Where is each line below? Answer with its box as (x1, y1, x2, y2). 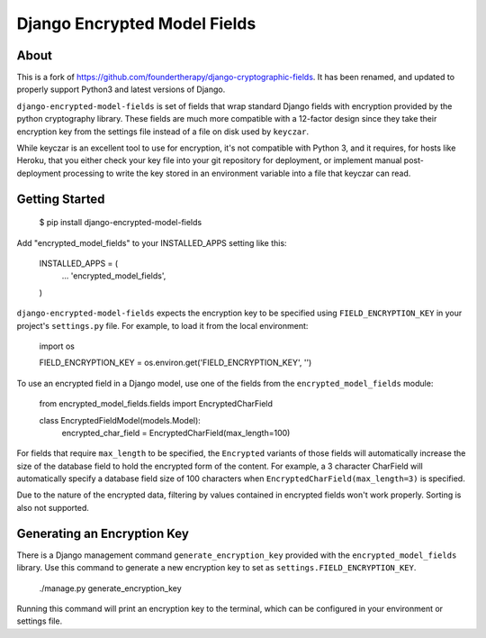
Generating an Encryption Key (16, 525, 189, 541)
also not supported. (16, 502, 90, 513)
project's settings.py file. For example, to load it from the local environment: (16, 320, 309, 331)
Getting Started (16, 191, 105, 206)
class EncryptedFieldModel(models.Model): (39, 415, 202, 425)
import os (39, 341, 76, 351)
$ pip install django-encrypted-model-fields (39, 217, 202, 228)
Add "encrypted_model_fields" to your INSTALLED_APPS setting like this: (16, 237, 287, 248)
